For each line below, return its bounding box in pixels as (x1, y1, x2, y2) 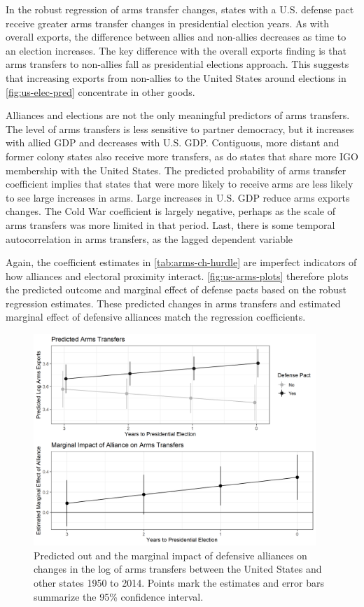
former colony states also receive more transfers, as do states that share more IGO (6, 148, 358, 163)
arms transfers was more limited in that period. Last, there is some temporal (6, 217, 335, 232)
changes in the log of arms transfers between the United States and (34, 561, 322, 576)
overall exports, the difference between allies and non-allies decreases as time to (6, 29, 346, 44)
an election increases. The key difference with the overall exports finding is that (6, 43, 346, 57)
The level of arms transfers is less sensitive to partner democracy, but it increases (6, 121, 354, 136)
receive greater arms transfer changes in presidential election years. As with (6, 15, 329, 30)
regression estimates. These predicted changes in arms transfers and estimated (6, 295, 341, 310)
